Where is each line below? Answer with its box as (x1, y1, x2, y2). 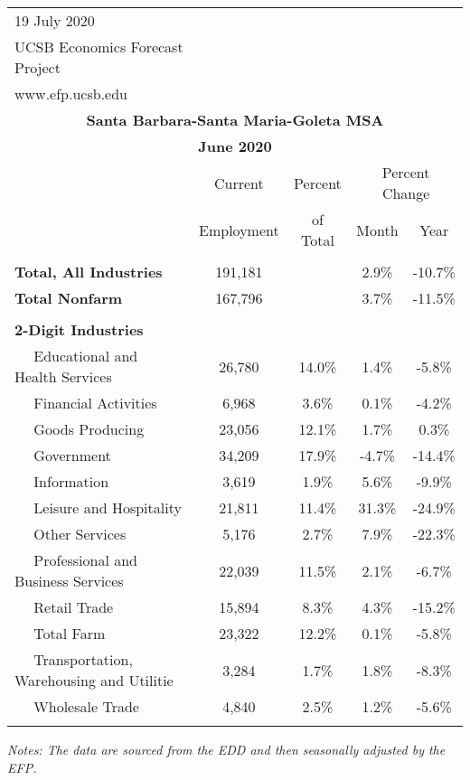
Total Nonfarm (14, 287, 123, 308)
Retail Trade (33, 597, 114, 617)
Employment (199, 219, 279, 240)
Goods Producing (33, 418, 145, 439)
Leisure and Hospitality (33, 497, 182, 518)
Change (381, 183, 430, 203)
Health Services (14, 366, 112, 387)
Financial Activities (33, 392, 157, 413)
